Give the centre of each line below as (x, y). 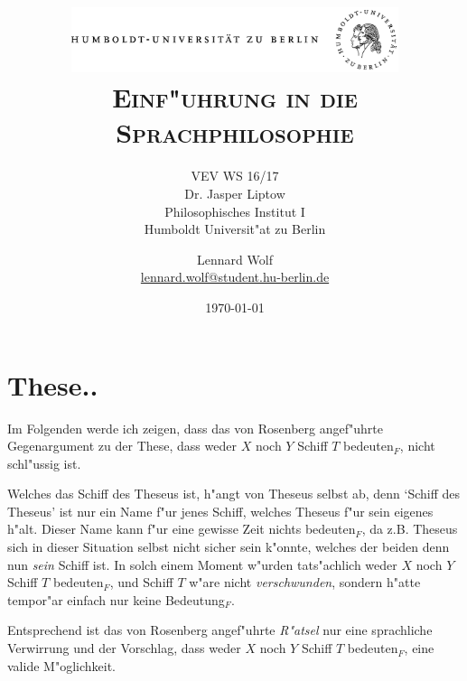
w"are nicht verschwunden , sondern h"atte (305, 582)
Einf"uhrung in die (235, 97)
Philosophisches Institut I (235, 211)
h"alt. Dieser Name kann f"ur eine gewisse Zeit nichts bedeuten (182, 529)
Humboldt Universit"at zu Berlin (235, 229)
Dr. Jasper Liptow (235, 194)
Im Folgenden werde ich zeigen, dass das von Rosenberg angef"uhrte (195, 428)
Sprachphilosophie (235, 132)
